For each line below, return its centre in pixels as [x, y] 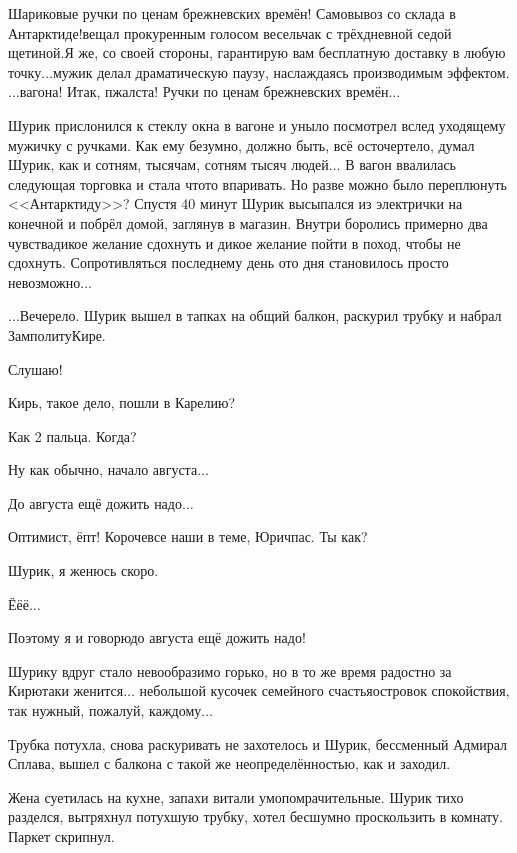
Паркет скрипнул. [61, 836]
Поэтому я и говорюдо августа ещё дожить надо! [157, 637]
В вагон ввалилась [400, 164]
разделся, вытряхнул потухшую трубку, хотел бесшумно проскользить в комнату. [255, 816]
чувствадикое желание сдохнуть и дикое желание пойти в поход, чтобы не [234, 242]
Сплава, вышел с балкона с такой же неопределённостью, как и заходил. [229, 763]
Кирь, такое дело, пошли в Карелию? [122, 402]
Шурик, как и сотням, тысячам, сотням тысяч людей [168, 164]
